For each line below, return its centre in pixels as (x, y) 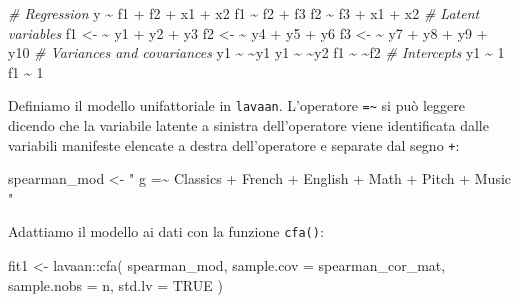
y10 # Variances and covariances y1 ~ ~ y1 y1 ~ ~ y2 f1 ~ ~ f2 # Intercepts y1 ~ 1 (256, 52)
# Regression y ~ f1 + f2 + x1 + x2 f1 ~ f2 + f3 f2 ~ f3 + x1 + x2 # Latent (244, 13)
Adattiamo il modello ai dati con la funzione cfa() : (166, 231)
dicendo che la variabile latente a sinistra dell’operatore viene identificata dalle (248, 125)
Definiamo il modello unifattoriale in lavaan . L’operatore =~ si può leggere (236, 105)
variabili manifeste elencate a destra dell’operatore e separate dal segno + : (234, 144)
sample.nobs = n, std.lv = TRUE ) (115, 284)
